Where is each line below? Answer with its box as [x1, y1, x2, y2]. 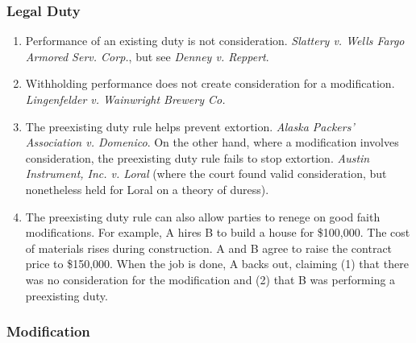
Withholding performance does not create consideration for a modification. [25, 75, 395, 92]
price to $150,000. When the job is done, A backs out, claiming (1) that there [25, 255, 409, 272]
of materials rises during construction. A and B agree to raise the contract [25, 239, 393, 256]
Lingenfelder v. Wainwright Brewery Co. [25, 91, 226, 107]
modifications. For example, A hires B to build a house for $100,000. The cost [25, 224, 410, 241]
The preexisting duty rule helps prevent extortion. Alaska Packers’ [25, 118, 355, 134]
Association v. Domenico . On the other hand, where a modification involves [25, 134, 399, 151]
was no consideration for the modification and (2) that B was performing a [25, 271, 396, 287]
